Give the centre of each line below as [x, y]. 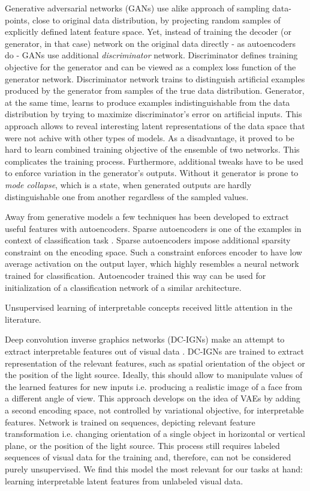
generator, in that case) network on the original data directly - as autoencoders [151, 43]
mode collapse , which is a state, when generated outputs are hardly [128, 184]
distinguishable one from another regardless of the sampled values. [127, 196]
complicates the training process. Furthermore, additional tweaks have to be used [154, 161]
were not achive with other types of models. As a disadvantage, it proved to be [150, 137]
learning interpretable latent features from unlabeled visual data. [124, 480]
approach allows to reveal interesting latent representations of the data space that [155, 125]
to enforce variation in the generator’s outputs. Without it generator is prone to [152, 173]
